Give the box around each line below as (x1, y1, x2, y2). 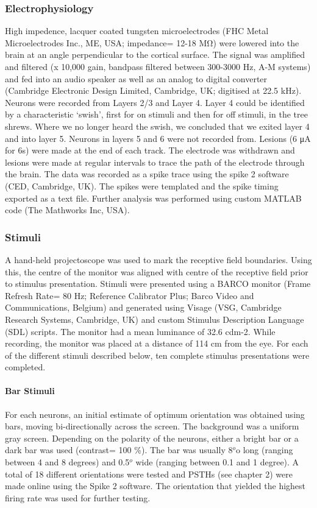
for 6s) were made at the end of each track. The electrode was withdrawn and (5, 144, 295, 157)
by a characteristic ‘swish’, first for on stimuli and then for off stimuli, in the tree (5, 108, 308, 121)
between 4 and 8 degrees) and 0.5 (5, 456, 130, 468)
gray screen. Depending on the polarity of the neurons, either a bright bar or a (5, 431, 299, 444)
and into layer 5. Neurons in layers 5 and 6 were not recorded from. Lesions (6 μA (5, 132, 311, 144)
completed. (5, 361, 46, 373)
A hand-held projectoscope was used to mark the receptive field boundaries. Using (5, 253, 312, 266)
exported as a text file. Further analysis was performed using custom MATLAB (5, 191, 302, 204)
